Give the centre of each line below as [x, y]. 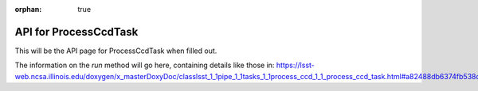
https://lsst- [295, 65]
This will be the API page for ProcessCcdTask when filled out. [116, 51]
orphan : [28, 9]
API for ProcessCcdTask [76, 32]
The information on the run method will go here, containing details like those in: [145, 65]
